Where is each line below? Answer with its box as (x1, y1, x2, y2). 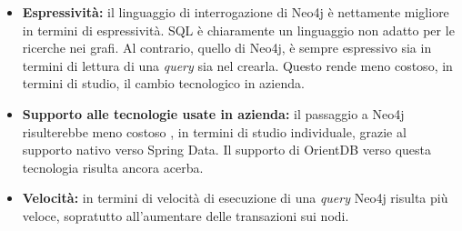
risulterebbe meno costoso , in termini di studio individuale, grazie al (22, 122, 407, 141)
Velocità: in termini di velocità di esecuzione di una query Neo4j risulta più (22, 188, 448, 207)
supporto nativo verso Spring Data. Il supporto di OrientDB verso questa (22, 140, 432, 159)
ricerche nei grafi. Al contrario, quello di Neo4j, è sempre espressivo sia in (22, 38, 432, 57)
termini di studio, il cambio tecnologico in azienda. (22, 74, 305, 93)
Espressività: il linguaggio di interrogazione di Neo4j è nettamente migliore (22, 3, 449, 21)
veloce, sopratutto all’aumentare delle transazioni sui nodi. (22, 206, 349, 225)
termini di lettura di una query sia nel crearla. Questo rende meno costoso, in (22, 55, 453, 75)
